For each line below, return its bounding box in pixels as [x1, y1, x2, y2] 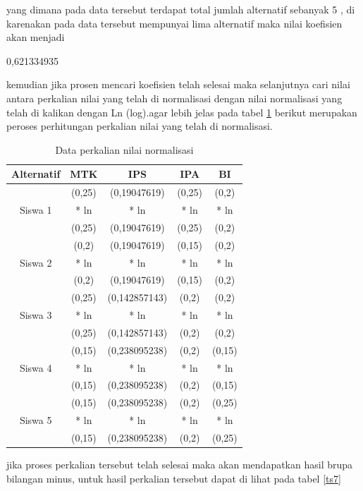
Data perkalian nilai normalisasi [55, 142, 194, 157]
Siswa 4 [19, 360, 52, 375]
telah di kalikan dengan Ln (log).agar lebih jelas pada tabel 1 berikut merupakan [6, 104, 357, 119]
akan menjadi [6, 30, 65, 44]
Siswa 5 [19, 413, 52, 428]
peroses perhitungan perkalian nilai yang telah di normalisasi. [6, 119, 273, 133]
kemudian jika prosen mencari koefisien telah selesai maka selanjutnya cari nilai [6, 77, 350, 92]
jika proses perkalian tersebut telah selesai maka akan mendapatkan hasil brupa [6, 457, 353, 472]
